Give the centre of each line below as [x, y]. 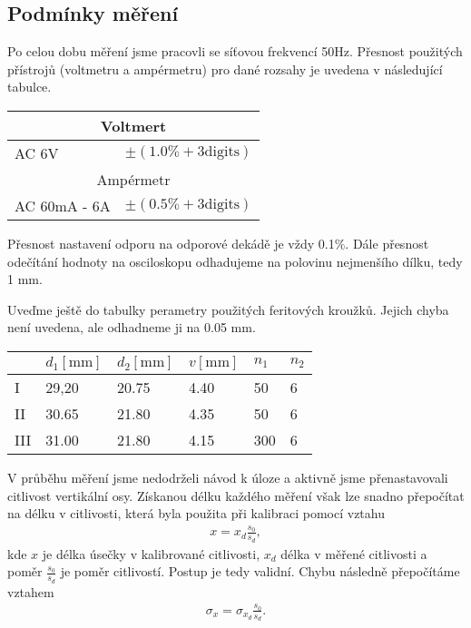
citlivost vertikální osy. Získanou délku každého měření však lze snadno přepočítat [236, 495]
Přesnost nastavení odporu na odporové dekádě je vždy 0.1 [171, 243]
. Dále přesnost [387, 243]
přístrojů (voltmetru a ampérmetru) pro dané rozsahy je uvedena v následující [225, 69]
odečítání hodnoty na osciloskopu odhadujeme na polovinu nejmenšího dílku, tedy [235, 261]
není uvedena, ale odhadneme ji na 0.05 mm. [132, 327]
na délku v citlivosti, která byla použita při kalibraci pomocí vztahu [196, 513]
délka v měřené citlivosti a [354, 553]
